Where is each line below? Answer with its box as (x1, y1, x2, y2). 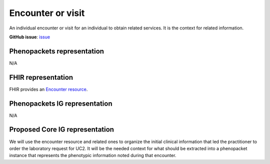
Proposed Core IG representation (9, 125, 114, 134)
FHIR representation (9, 73, 73, 82)
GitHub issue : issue (9, 34, 50, 40)
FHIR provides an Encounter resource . (9, 86, 88, 92)
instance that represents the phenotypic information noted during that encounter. (9, 153, 176, 159)
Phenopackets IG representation (9, 99, 112, 108)
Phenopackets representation (9, 47, 104, 55)
